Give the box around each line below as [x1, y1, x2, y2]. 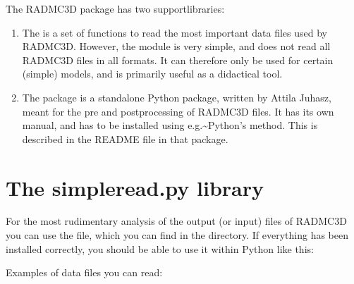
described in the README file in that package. [22, 131, 228, 146]
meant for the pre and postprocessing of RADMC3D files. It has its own [22, 104, 334, 118]
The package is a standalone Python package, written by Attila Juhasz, [22, 89, 331, 104]
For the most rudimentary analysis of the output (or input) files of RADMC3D [6, 214, 347, 228]
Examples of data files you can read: [6, 265, 163, 280]
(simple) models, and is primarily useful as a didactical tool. [22, 66, 283, 81]
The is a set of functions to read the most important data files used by [22, 25, 327, 39]
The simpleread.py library [6, 173, 264, 202]
